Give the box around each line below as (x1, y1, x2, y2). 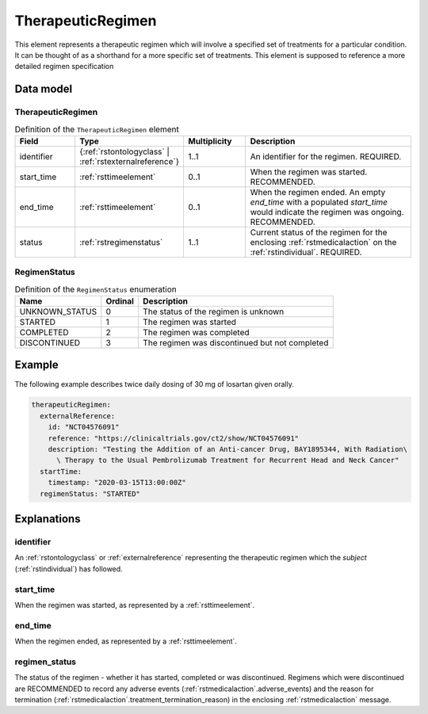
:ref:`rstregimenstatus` (79, 236, 163, 247)
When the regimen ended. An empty (250, 186, 386, 197)
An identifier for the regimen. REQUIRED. (250, 151, 402, 162)
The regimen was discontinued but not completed (143, 337, 329, 348)
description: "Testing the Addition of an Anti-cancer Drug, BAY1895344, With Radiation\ (48, 445, 408, 454)
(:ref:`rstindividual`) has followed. (14, 563, 123, 574)
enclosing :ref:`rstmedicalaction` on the (250, 236, 397, 247)
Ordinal (105, 296, 135, 307)
